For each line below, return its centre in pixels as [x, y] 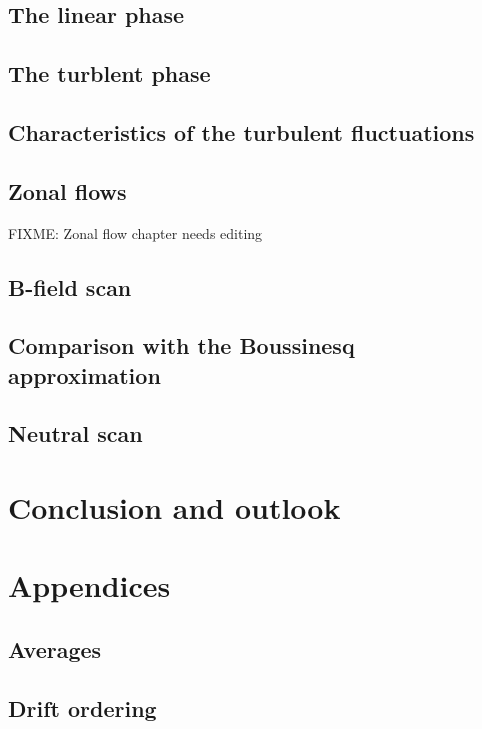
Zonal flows [67, 190]
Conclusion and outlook [174, 507]
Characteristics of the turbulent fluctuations [241, 131]
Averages [55, 649]
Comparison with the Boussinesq [181, 345]
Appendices [89, 585]
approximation [84, 374]
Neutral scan [75, 433]
